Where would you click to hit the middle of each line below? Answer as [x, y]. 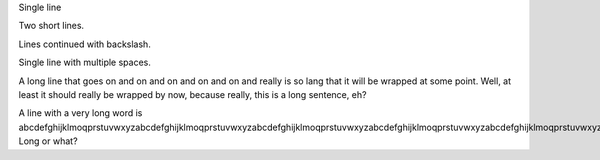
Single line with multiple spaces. [85, 62]
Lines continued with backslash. [85, 44]
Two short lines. [51, 26]
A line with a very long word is [80, 113]
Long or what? [48, 141]
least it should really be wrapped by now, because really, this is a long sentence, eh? [192, 94]
